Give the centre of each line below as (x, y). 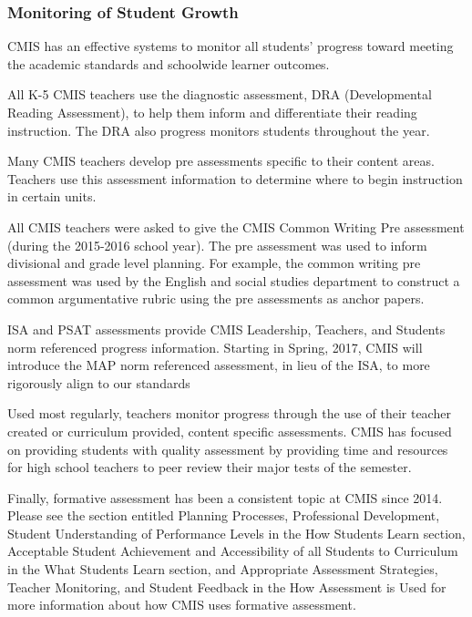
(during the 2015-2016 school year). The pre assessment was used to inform (217, 245)
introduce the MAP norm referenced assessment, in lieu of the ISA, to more (219, 365)
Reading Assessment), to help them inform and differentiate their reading (212, 112)
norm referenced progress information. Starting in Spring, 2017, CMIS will (215, 347)
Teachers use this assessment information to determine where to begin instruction (235, 178)
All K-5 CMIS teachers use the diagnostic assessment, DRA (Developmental (220, 94)
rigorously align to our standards (99, 382)
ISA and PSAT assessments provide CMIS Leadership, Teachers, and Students (226, 329)
